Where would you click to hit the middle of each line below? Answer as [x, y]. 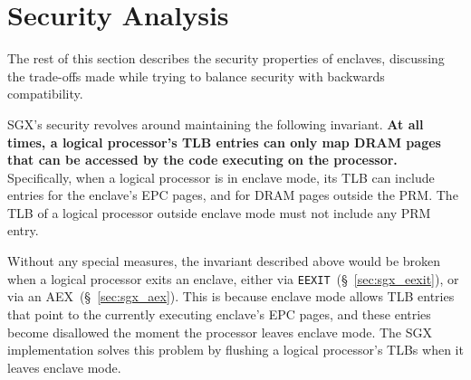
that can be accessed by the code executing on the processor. [202, 160]
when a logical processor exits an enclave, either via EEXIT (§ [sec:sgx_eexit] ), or [233, 278]
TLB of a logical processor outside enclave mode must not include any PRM [219, 212]
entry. [23, 230]
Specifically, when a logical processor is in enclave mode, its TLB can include [221, 177]
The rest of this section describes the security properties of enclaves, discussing [226, 58]
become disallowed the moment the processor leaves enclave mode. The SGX [220, 332]
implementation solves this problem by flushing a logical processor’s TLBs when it [235, 350]
